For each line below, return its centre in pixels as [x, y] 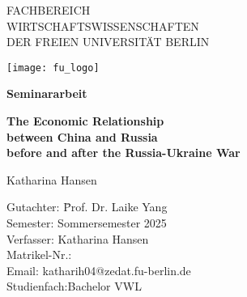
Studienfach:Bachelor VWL [74, 286]
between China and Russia [82, 136]
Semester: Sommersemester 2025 [87, 223]
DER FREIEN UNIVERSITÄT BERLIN [108, 42]
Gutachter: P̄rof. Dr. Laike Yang [87, 207]
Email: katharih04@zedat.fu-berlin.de [99, 270]
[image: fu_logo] [53, 68]
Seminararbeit [47, 93]
